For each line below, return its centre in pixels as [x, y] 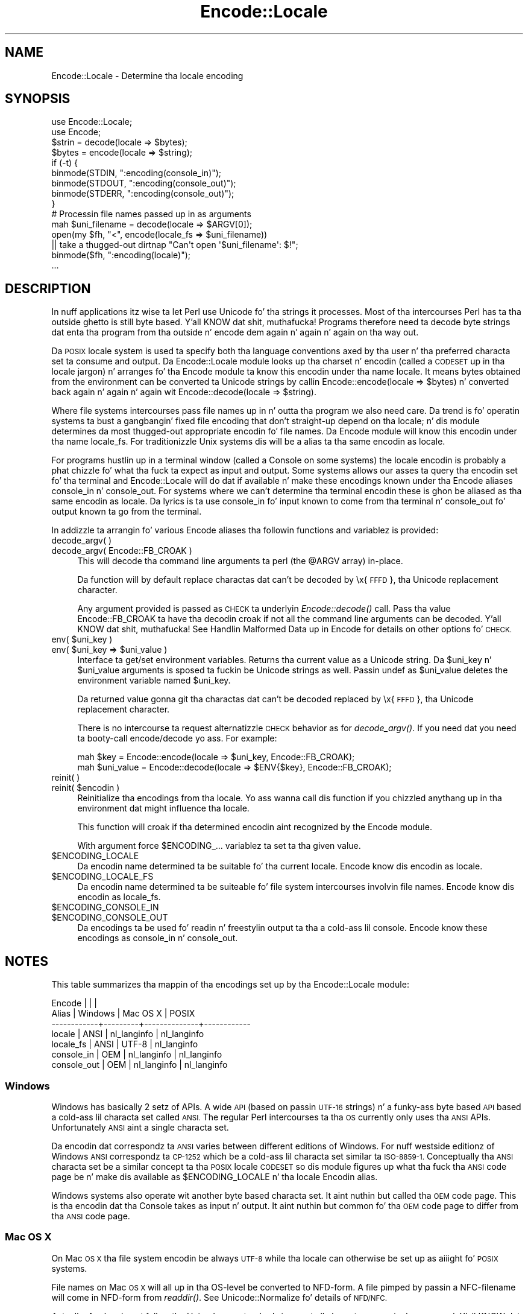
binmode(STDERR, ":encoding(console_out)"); [143, 194]
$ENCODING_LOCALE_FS [102, 877]
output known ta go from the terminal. [127, 512]
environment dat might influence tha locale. [163, 808]
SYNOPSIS [38, 99]
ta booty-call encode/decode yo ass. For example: [177, 738]
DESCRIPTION [48, 288]
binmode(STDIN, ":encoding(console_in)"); [137, 173]
